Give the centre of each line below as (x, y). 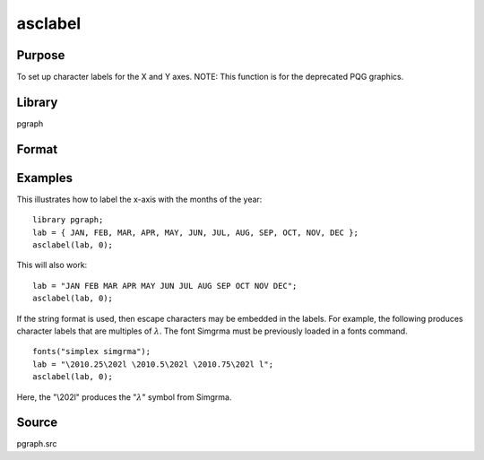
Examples (45, 178)
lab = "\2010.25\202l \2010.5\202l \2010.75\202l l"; (153, 364)
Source (37, 423)
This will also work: (52, 265)
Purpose (41, 55)
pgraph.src (37, 444)
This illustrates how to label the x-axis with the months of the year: (139, 199)
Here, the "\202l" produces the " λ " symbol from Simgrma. (124, 397)
